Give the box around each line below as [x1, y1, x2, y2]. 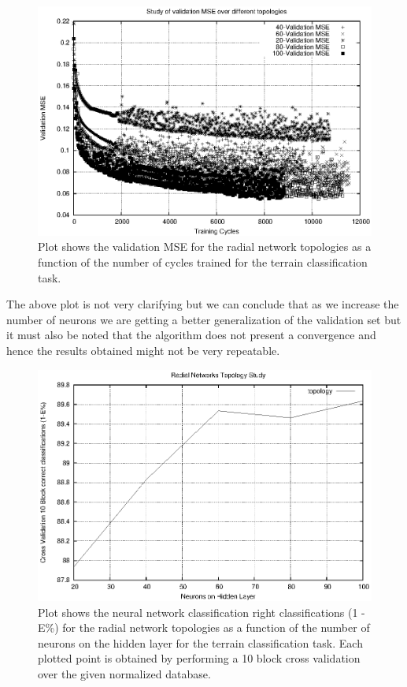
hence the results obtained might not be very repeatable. [6, 342, 280, 359]
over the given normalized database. [38, 666, 211, 682]
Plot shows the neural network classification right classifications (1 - [38, 603, 365, 620]
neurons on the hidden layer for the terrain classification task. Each [38, 634, 363, 651]
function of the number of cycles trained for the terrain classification [38, 254, 368, 271]
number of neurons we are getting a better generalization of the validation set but [6, 311, 401, 327]
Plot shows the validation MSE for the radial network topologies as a [38, 238, 372, 255]
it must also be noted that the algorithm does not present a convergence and [6, 327, 376, 343]
